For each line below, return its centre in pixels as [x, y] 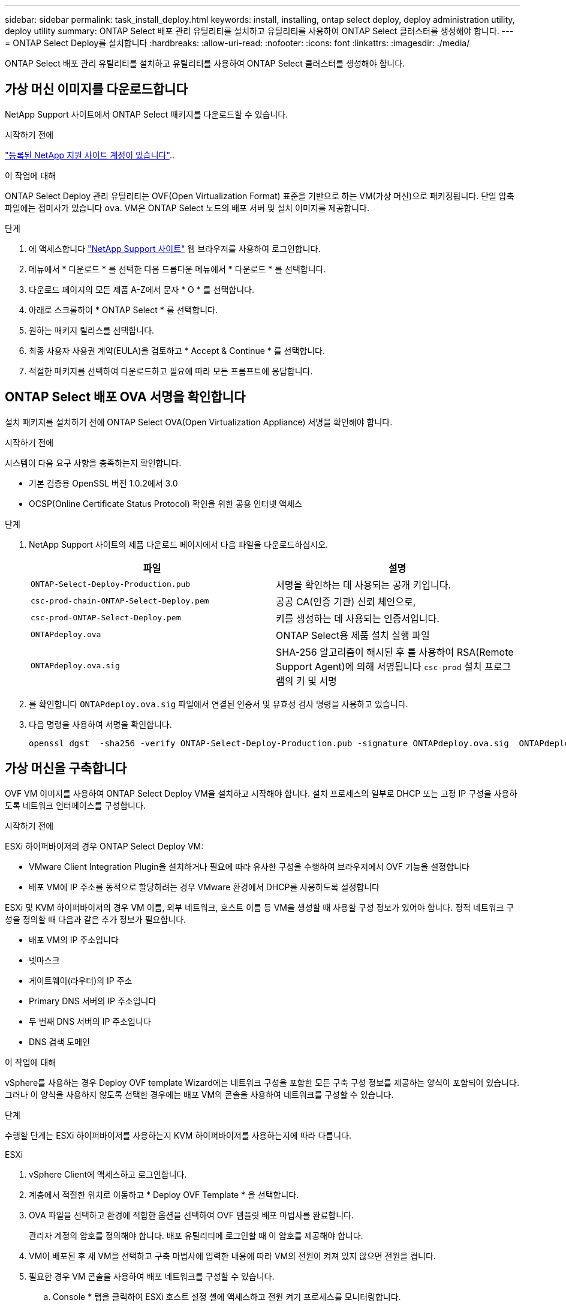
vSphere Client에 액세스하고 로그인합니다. [108, 1174]
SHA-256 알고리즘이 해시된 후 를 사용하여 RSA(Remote [395, 652]
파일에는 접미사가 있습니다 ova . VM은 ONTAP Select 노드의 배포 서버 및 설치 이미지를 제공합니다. [187, 208]
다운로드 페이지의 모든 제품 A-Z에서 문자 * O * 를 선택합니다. [141, 289]
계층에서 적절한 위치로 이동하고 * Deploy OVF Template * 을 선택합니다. [164, 1194]
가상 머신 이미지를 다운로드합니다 [96, 89]
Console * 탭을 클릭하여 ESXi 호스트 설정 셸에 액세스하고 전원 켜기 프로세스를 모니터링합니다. [227, 1296]
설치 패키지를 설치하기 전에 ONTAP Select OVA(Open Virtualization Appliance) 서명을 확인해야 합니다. [199, 422]
